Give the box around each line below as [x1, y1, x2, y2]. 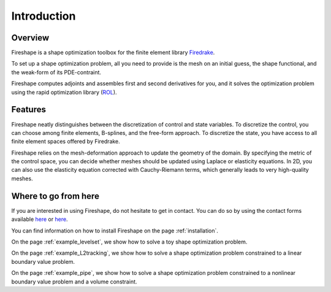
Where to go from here [11, 191, 99, 201]
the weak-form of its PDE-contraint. [11, 68, 101, 76]
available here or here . [11, 215, 68, 223]
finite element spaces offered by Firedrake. [11, 138, 121, 145]
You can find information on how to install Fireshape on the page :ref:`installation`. [11, 227, 219, 234]
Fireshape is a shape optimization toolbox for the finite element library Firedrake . [11, 49, 215, 56]
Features [11, 104, 46, 115]
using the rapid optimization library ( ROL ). [11, 88, 117, 96]
